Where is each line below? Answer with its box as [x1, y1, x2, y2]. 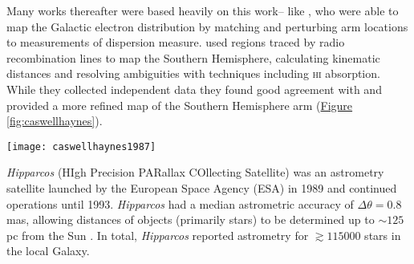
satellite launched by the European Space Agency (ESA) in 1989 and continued [6, 180, 397, 196]
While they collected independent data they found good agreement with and [6, 80, 382, 97]
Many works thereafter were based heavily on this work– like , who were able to [6, 2, 399, 18]
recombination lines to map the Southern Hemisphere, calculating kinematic [6, 49, 380, 66]
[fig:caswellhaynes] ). [6, 112, 103, 129]
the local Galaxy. [6, 242, 90, 259]
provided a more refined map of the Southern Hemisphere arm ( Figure [6, 96, 353, 113]
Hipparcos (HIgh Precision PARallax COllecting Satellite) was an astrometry [6, 164, 384, 181]
